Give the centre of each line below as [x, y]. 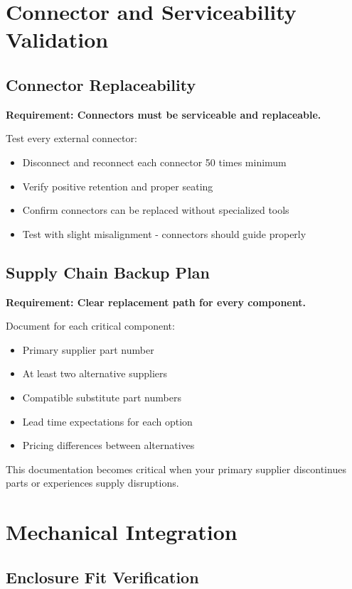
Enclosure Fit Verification [102, 577]
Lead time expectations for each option [107, 421]
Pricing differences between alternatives [108, 445]
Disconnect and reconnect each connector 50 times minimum [154, 162]
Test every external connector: [71, 138]
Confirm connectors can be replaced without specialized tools [156, 210]
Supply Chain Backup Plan [108, 272]
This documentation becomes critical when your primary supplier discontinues [176, 469]
